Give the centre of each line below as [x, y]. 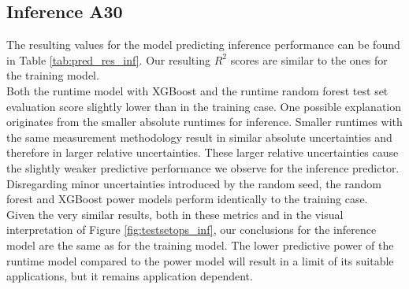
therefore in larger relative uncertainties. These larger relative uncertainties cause [203, 152]
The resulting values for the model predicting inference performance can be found [203, 44]
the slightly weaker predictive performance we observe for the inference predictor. [203, 167]
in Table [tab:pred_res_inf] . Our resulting [108, 59]
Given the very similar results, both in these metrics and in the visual [175, 214]
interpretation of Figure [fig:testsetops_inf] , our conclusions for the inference [191, 230]
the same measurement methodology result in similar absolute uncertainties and [199, 137]
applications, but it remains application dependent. [130, 276]
